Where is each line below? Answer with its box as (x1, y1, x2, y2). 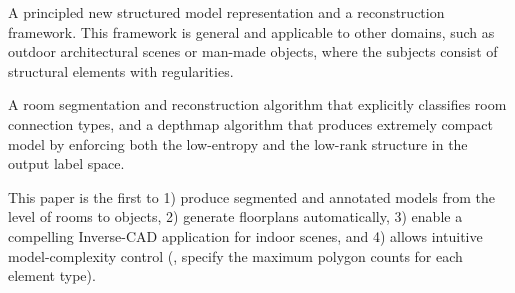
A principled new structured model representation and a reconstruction (8, 2, 445, 22)
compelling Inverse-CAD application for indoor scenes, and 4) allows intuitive (8, 225, 483, 246)
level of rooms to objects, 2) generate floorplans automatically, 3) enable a (8, 206, 463, 227)
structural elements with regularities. (8, 60, 234, 81)
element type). (8, 265, 96, 286)
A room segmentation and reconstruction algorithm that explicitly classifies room (8, 94, 507, 115)
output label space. (8, 153, 125, 174)
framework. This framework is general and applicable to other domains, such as (8, 21, 495, 42)
